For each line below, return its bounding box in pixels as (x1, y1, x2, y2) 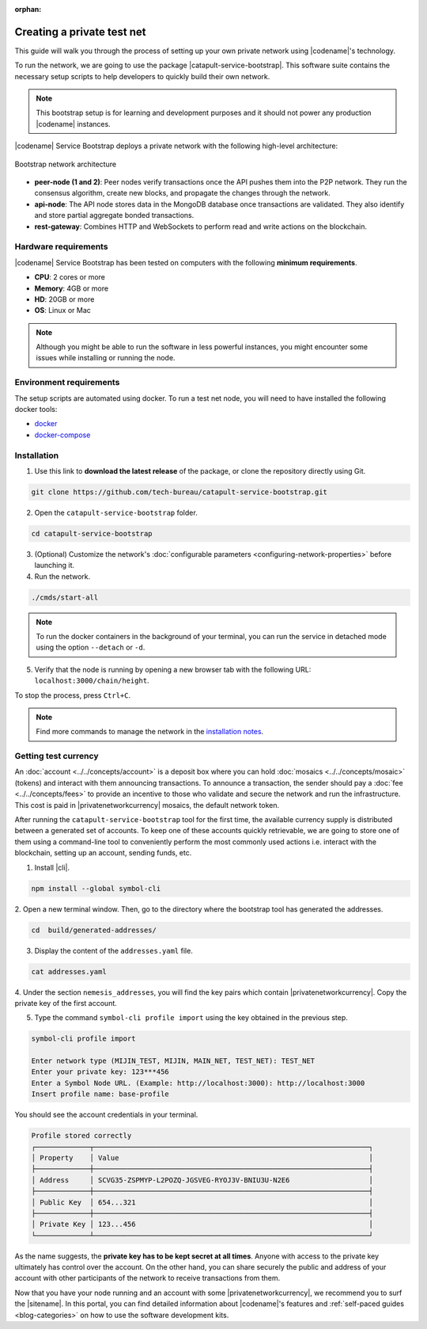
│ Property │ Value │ (31, 1153, 373, 1162)
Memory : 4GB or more (34, 284, 109, 293)
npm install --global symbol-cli (31, 884, 161, 893)
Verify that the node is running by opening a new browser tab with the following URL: (34, 664, 312, 674)
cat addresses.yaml (31, 967, 107, 976)
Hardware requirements (14, 242, 108, 253)
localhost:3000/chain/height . (34, 676, 149, 685)
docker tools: (14, 405, 58, 413)
